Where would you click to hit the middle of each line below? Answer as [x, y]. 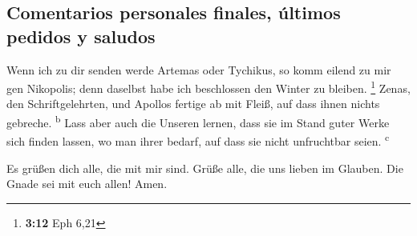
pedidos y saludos [81, 36]
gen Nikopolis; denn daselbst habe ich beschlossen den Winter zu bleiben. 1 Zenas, [208, 87]
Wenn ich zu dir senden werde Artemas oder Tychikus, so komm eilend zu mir [199, 69]
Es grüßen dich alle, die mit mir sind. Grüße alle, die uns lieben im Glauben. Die [205, 168]
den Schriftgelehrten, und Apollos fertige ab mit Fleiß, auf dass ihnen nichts [193, 104]
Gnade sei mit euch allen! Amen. [87, 184]
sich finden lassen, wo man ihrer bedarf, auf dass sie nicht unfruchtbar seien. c [198, 140]
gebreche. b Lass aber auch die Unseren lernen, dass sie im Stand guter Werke [198, 121]
